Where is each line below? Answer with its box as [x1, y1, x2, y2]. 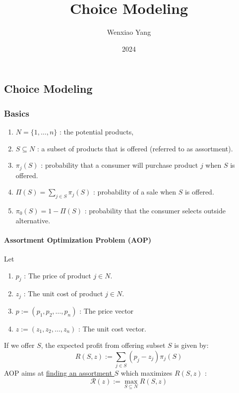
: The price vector [79, 305, 134, 316]
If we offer [4, 340, 35, 350]
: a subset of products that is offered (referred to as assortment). [37, 143, 233, 153]
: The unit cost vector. [78, 323, 146, 333]
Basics [4, 107, 29, 119]
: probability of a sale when [93, 187, 177, 197]
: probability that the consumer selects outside [84, 205, 226, 215]
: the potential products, [59, 126, 134, 136]
